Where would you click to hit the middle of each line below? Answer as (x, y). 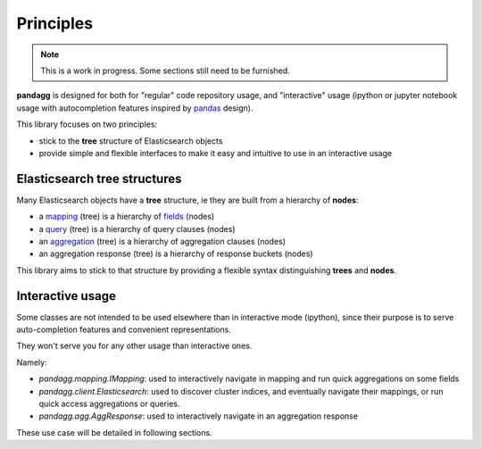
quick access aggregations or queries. (109, 403)
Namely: (32, 362)
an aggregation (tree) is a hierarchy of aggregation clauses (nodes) (162, 241)
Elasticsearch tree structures (99, 179)
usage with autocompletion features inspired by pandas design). (135, 108)
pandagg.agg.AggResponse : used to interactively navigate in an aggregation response (199, 416)
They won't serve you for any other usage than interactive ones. (134, 346)
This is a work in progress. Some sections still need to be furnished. (165, 71)
